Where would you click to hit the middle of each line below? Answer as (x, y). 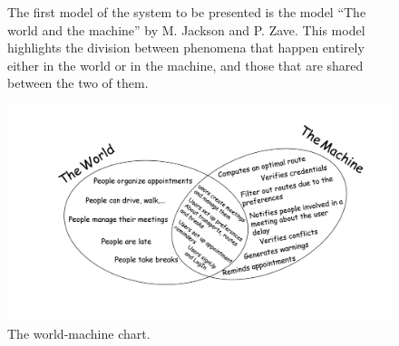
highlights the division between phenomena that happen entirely (186, 48)
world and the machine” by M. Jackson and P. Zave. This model (186, 29)
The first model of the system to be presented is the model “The (187, 12)
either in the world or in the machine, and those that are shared (185, 65)
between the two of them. (78, 83)
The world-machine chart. (79, 333)
